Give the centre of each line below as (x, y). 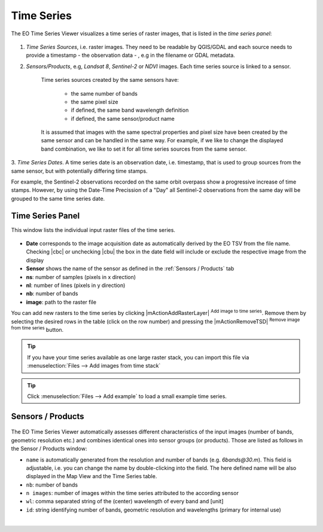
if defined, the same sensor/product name (123, 118)
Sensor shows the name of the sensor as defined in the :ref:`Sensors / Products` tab (130, 268)
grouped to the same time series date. (58, 198)
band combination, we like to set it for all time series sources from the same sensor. (144, 149)
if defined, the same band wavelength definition (130, 110)
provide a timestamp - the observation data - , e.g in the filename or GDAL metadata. (131, 55)
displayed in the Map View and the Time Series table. (92, 476)
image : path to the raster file (61, 302)
